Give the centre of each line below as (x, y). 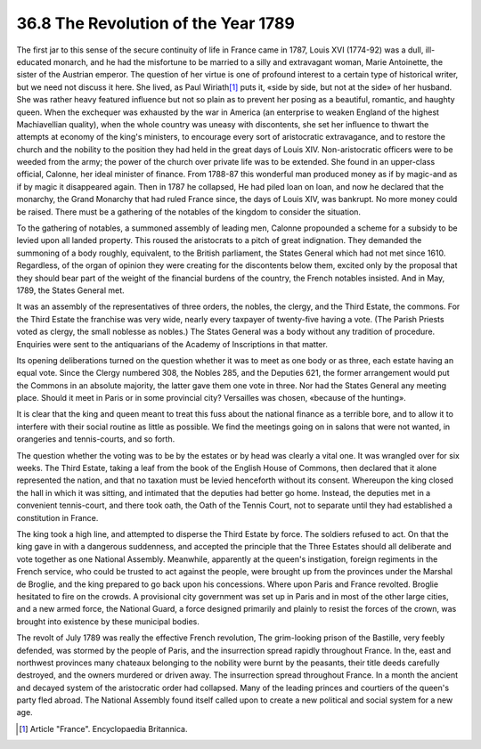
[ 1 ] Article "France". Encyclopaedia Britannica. (103, 729)
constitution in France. (57, 517)
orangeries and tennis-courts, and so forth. (96, 439)
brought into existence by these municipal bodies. (108, 621)
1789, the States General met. (70, 290)
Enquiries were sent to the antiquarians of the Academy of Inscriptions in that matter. (172, 344)
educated (34, 61)
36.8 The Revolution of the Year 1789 (156, 23)
